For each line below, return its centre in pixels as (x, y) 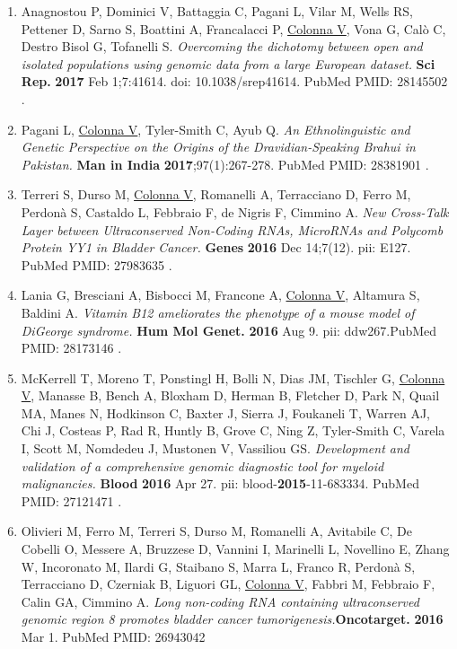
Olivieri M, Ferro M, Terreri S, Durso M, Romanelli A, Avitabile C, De (216, 531)
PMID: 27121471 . (71, 500)
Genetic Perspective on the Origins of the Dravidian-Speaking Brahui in (218, 147)
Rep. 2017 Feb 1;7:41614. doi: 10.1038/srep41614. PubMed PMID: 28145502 (234, 81)
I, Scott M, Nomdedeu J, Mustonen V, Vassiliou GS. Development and (215, 448)
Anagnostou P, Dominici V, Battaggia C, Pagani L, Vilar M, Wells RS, (217, 11)
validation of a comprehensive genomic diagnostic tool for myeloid (202, 465)
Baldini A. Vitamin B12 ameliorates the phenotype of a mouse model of (218, 312)
